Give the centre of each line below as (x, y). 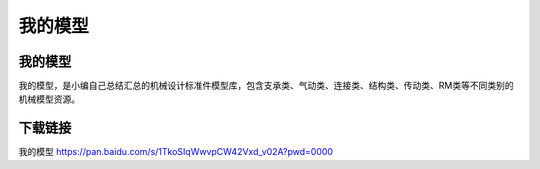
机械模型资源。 (49, 99)
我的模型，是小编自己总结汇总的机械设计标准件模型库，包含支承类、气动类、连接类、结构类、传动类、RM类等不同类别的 (266, 86)
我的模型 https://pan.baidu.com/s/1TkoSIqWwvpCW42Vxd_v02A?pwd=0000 (176, 152)
